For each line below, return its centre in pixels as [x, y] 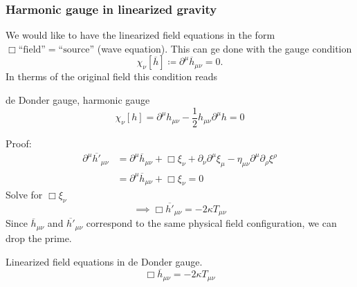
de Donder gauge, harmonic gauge [78, 100]
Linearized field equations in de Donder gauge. [104, 261]
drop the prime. [39, 238]
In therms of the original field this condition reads [112, 76]
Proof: [19, 143]
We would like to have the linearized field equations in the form [140, 35]
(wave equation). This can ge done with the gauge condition [225, 48]
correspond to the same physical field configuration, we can [211, 223]
